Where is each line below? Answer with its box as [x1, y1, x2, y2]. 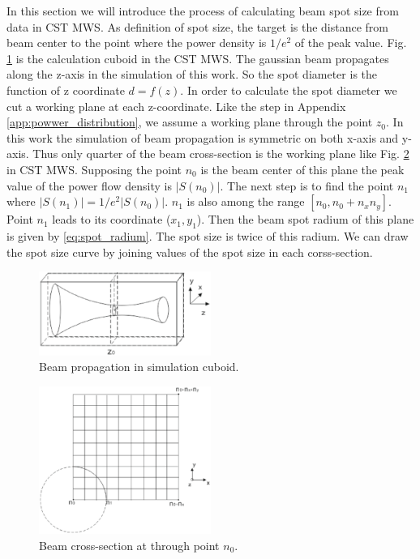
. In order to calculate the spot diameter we [180, 81, 397, 98]
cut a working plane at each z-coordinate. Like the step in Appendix [6, 97, 346, 114]
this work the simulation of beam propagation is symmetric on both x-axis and [6, 129, 399, 146]
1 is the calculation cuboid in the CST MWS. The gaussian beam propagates [6, 49, 389, 66]
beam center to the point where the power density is [6, 34, 267, 51]
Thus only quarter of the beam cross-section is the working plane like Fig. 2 [32, 145, 409, 162]
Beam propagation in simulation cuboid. [39, 358, 239, 375]
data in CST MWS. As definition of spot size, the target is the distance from [6, 18, 389, 35]
